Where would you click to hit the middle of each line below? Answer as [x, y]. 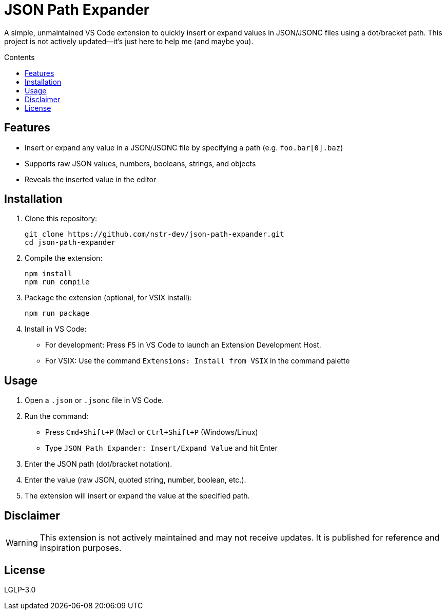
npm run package [57, 313]
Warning [22, 543]
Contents [20, 57]
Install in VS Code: [56, 329]
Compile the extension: [64, 258]
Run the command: [57, 416]
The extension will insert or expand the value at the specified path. [137, 496]
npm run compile [57, 282]
